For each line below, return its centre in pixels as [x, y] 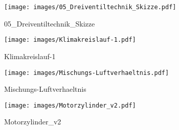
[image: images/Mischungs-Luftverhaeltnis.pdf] [87, 73]
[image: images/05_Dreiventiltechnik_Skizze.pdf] [90, 7]
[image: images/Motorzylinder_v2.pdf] [70, 105]
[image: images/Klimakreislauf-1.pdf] [70, 40]
